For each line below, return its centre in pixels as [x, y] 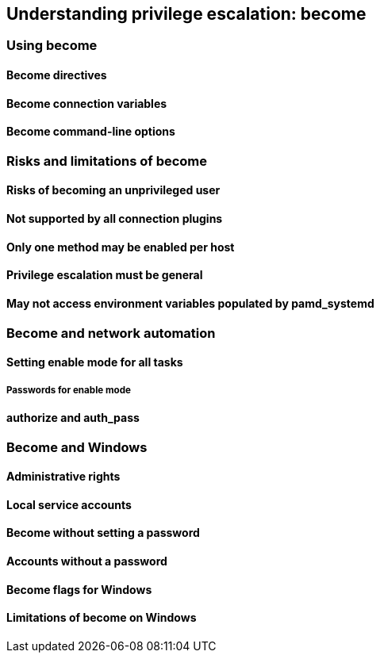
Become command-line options [91, 132]
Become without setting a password [103, 533]
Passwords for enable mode [69, 390]
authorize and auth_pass [73, 417]
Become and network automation [111, 333]
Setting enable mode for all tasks [95, 362]
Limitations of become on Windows [102, 618]
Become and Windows [77, 447]
